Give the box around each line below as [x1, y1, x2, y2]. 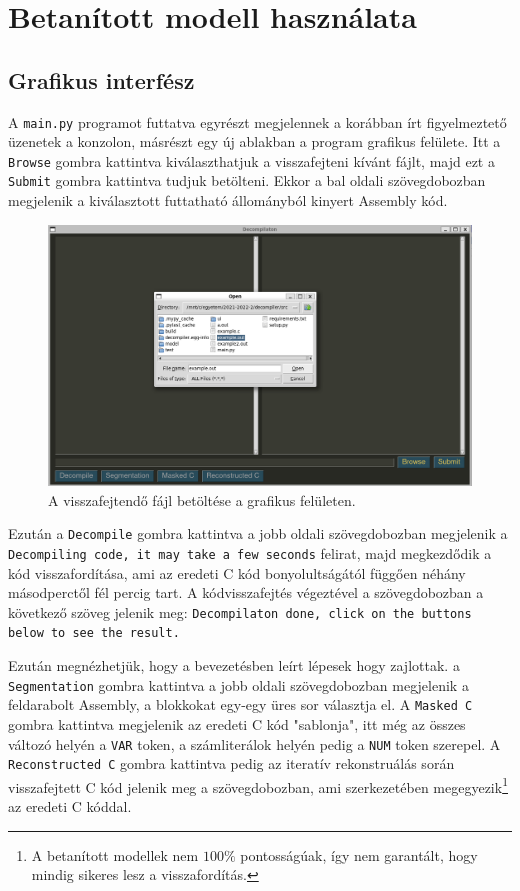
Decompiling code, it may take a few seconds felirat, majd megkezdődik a [8, 542, 492, 563]
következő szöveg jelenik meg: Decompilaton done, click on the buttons [8, 601, 472, 622]
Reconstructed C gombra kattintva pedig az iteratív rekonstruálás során [8, 753, 455, 774]
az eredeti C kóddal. [8, 796, 132, 817]
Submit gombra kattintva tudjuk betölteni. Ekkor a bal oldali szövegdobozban [8, 170, 486, 191]
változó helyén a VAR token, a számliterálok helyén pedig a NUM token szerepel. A [8, 733, 501, 754]
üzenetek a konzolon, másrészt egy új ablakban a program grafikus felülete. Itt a [8, 131, 501, 152]
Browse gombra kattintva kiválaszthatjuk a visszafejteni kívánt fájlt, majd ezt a [8, 150, 495, 171]
